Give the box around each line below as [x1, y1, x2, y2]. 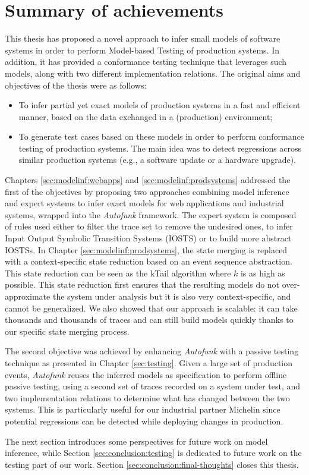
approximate [5, 290, 51, 302]
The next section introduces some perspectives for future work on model [5, 435, 268, 447]
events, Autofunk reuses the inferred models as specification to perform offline [5, 368, 287, 380]
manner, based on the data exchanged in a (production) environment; [18, 110, 273, 122]
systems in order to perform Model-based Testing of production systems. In [5, 43, 280, 56]
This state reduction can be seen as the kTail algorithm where [5, 266, 231, 279]
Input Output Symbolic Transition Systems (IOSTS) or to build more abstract [5, 232, 292, 244]
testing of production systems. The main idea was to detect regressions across [18, 141, 302, 154]
